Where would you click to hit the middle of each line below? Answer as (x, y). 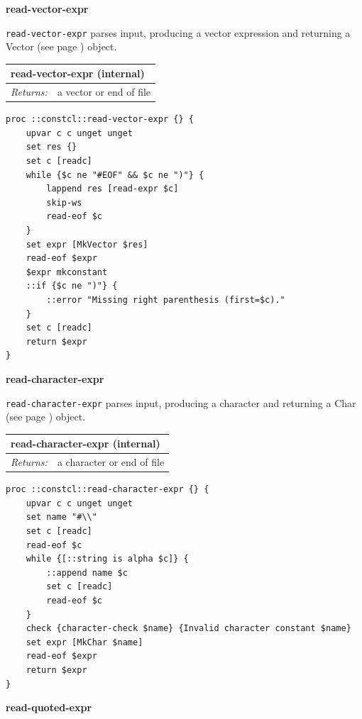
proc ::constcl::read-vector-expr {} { (100, 119)
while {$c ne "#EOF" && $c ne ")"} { (115, 175)
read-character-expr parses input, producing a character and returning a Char (181, 402)
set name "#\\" (61, 517)
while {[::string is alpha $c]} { (107, 559)
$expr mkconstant (67, 272)
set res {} (51, 147)
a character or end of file (111, 462)
